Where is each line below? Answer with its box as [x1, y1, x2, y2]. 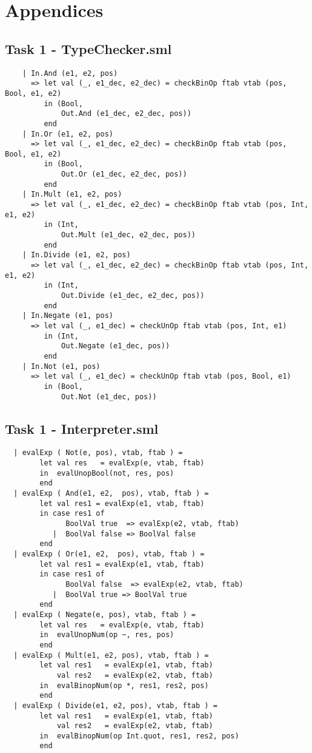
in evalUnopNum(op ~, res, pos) [39, 630, 174, 640]
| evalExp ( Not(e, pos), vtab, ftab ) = [13, 448, 183, 458]
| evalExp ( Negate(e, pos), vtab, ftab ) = [13, 610, 196, 619]
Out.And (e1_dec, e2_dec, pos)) [61, 109, 191, 118]
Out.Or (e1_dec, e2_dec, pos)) [61, 170, 187, 179]
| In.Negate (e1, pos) [22, 311, 113, 320]
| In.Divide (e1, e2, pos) [22, 251, 131, 260]
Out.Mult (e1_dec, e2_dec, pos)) [61, 231, 196, 240]
